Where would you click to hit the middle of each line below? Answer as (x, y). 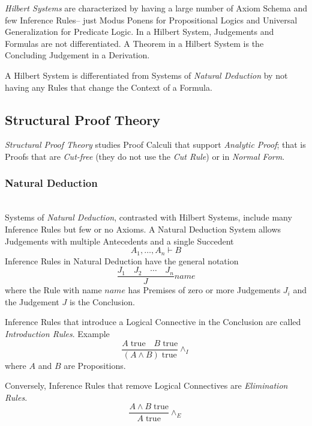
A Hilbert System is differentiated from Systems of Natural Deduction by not (146, 75)
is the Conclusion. (102, 301)
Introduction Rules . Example (57, 334)
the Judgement (32, 301)
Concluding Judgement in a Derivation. (77, 55)
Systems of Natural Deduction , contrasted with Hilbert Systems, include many (148, 217)
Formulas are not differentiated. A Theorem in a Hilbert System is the (134, 43)
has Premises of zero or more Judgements (204, 290)
